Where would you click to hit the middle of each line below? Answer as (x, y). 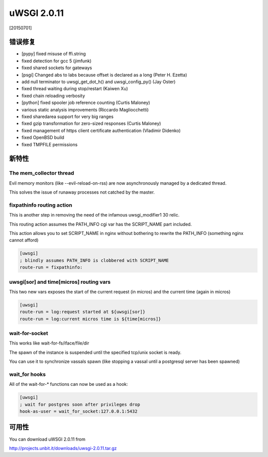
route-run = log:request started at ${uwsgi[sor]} (83, 312)
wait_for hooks (28, 374)
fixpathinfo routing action (41, 205)
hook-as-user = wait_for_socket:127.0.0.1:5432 (78, 411)
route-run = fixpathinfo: (51, 267)
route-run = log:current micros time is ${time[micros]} (90, 319)
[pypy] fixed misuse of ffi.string (54, 54)
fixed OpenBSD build (43, 137)
